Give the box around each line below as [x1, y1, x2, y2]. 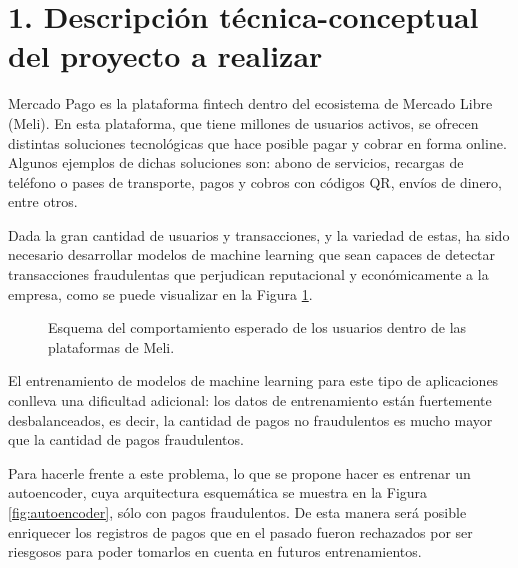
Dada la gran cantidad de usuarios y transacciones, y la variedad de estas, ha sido [8, 224, 510, 245]
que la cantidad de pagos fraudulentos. [8, 429, 244, 450]
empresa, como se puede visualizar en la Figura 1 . [8, 283, 313, 304]
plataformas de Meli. [48, 336, 175, 357]
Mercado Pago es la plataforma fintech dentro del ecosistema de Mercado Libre [8, 93, 493, 114]
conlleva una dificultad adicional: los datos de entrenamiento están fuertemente [8, 390, 492, 411]
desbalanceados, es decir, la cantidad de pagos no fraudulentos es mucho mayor [8, 409, 493, 430]
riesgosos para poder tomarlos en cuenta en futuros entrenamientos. [8, 541, 422, 562]
